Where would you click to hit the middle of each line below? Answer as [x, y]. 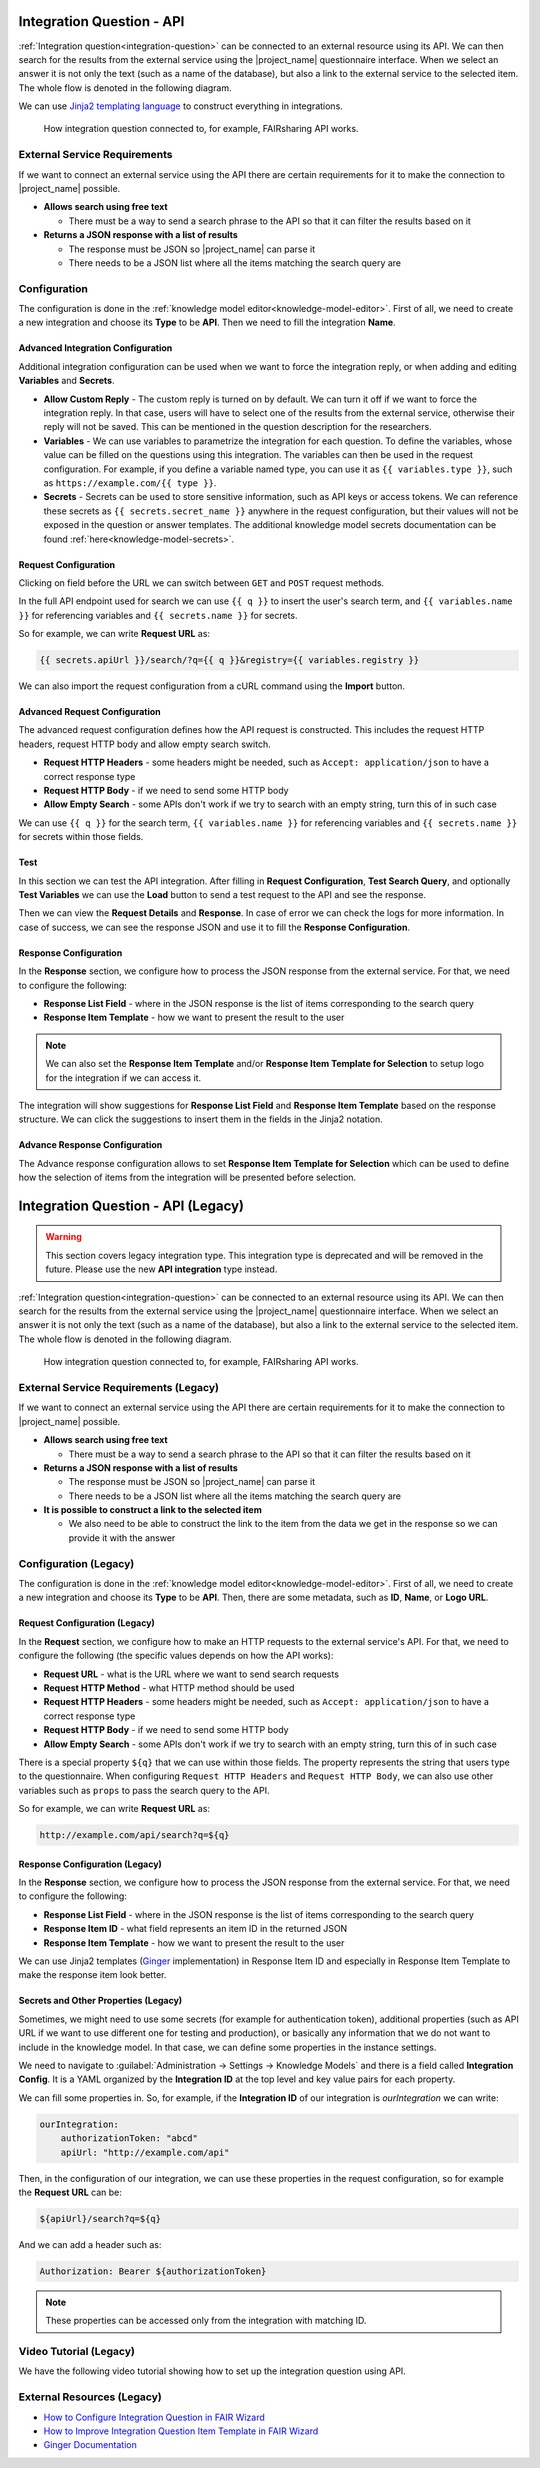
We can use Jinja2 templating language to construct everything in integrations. [181, 106]
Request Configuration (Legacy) [86, 1623]
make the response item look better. [92, 1975]
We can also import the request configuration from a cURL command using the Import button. [211, 686]
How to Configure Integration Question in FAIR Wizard [154, 2417]
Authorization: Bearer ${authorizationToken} [153, 2271]
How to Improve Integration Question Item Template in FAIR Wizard [181, 2431]
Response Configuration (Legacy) [90, 1864]
